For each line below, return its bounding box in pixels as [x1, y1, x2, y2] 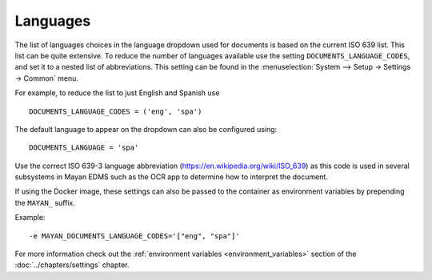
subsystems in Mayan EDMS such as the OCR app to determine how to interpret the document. [14, 172, 328, 182]
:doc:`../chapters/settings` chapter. [14, 260, 130, 270]
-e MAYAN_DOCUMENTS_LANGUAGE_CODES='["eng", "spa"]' [29, 231, 240, 240]
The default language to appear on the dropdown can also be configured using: [14, 124, 278, 134]
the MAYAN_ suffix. [14, 198, 76, 207]
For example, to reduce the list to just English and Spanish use [14, 88, 220, 98]
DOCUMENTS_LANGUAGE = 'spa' [29, 143, 139, 152]
